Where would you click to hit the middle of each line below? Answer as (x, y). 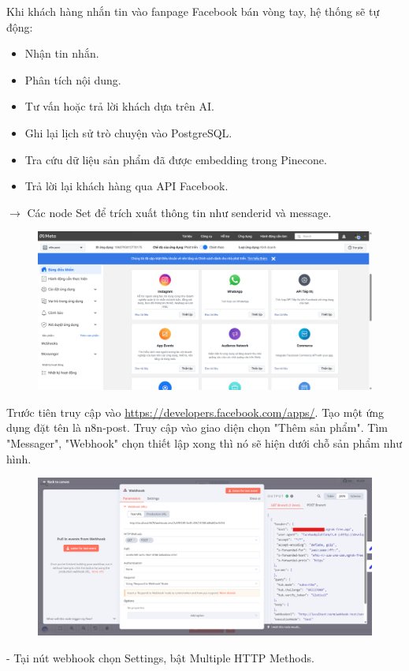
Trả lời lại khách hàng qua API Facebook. (126, 186)
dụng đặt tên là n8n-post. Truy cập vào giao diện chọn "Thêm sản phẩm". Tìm (197, 427)
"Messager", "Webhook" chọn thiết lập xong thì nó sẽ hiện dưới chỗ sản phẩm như (204, 442)
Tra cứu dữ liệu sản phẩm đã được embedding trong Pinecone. (176, 159)
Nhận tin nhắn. (62, 53)
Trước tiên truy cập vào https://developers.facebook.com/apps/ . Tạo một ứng (195, 412)
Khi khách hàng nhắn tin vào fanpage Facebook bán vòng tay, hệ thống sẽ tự (193, 11)
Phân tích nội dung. (73, 79)
